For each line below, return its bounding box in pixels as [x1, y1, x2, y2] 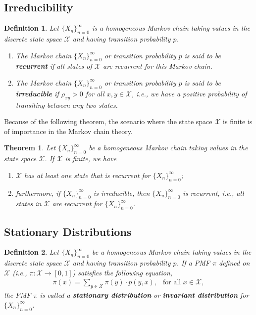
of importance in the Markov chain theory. [4, 126, 133, 136]
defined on [219, 258, 250, 268]
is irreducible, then [93, 187, 150, 198]
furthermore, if [15, 187, 60, 198]
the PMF [4, 290, 31, 300]
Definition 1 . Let [4, 23, 59, 33]
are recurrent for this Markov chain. [102, 61, 212, 71]
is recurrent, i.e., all [183, 187, 244, 198]
